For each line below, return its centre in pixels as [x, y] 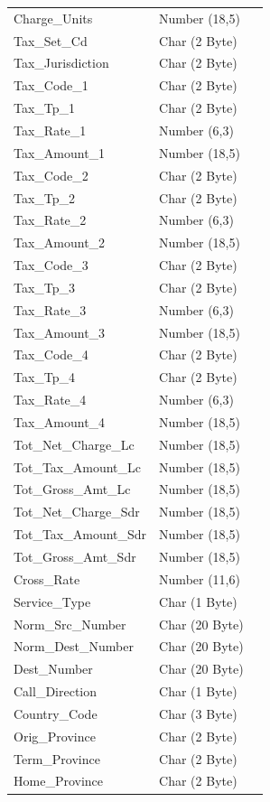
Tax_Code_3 [51, 265]
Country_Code [56, 713]
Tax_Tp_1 [45, 108]
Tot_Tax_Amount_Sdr [80, 534]
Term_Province [57, 758]
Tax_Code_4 [51, 354]
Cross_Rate [47, 578]
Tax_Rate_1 [50, 130]
